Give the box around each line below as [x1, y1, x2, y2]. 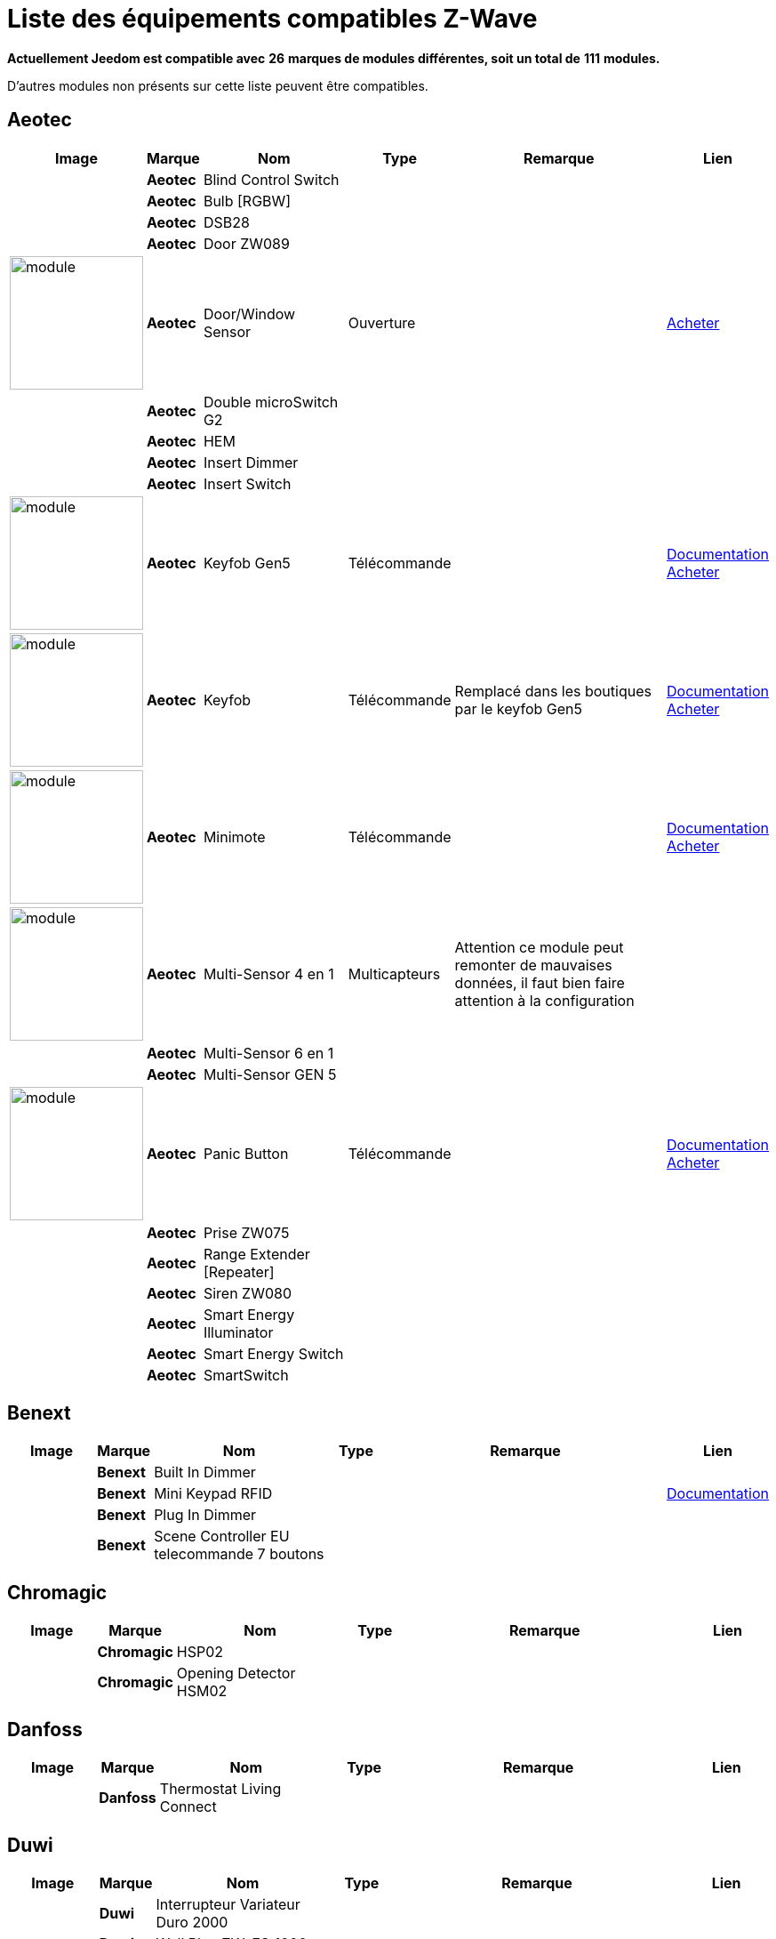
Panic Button [203, 1144, 289, 1163]
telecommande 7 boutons [154, 1545, 324, 1564]
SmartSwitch [203, 1365, 289, 1384]
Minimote [203, 827, 266, 846]
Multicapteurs [348, 964, 441, 983]
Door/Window [203, 304, 296, 323]
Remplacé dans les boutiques [454, 681, 652, 700]
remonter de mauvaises [454, 955, 612, 974]
